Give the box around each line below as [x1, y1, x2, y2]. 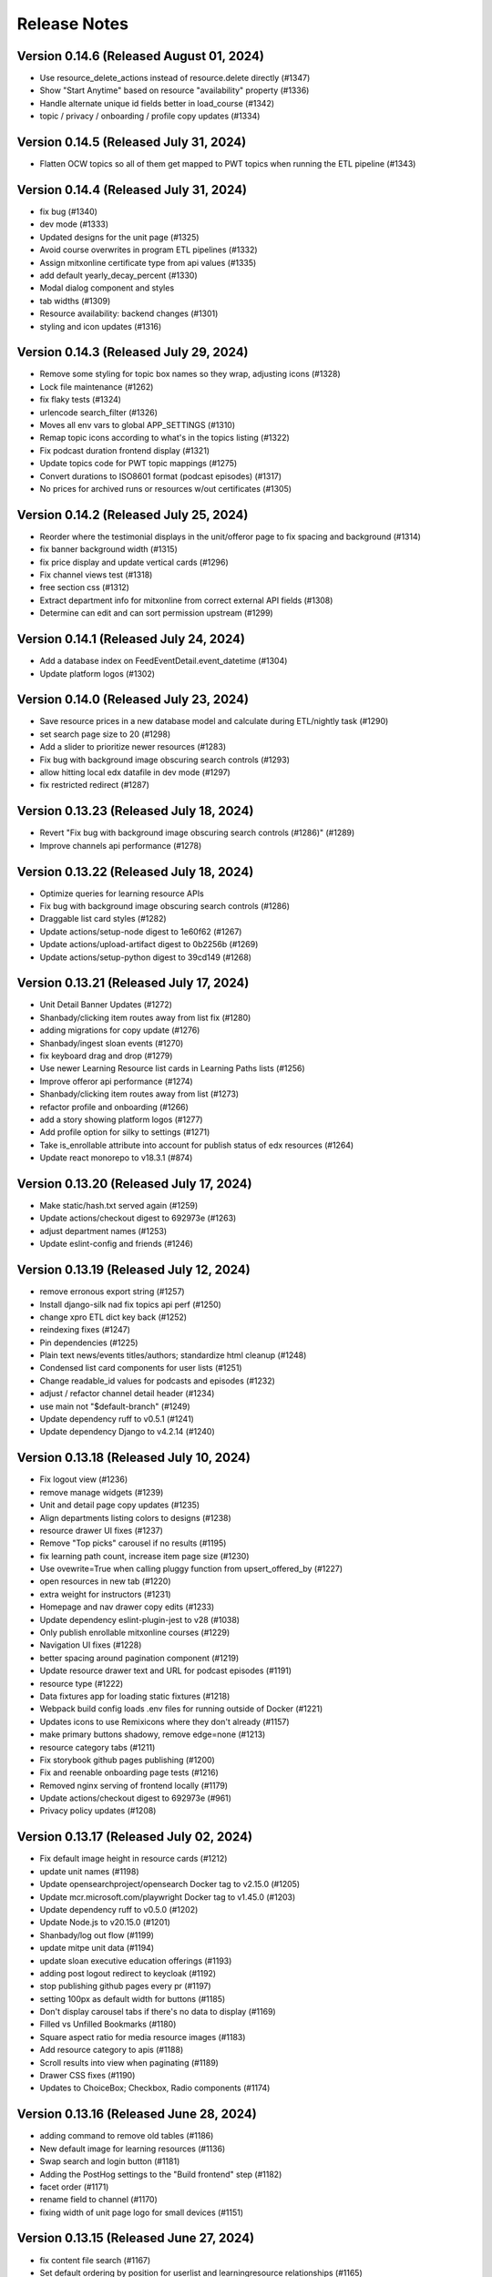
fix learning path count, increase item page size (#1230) [39, 1550, 250, 1561]
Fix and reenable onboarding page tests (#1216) [39, 1767, 219, 1778]
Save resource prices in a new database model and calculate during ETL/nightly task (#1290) [39, 716, 389, 727]
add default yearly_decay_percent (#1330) [39, 270, 198, 281]
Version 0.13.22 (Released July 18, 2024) [16, 863, 254, 879]
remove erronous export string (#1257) [39, 1286, 186, 1297]
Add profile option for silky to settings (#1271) [39, 1127, 210, 1138]
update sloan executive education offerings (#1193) [39, 1955, 232, 1966]
